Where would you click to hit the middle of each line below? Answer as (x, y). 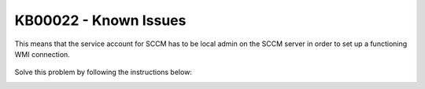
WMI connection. (42, 54)
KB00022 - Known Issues (100, 20)
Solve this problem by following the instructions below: (103, 72)
